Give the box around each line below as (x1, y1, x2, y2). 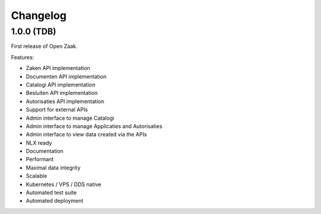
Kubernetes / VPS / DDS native (26, 181, 102, 188)
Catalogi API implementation (26, 81, 96, 88)
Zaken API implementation (26, 65, 90, 72)
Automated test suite (26, 189, 77, 196)
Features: (11, 53, 34, 60)
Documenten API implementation (26, 73, 107, 80)
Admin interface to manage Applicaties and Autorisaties (26, 122, 163, 130)
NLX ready (26, 139, 52, 146)
